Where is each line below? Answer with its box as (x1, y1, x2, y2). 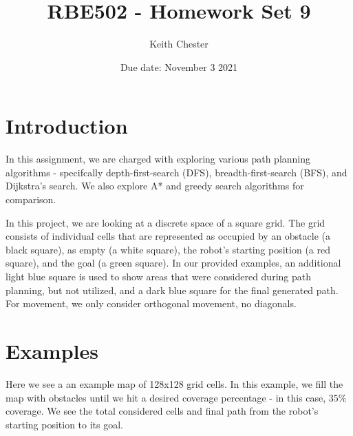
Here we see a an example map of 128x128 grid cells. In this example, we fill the (6, 376, 343, 391)
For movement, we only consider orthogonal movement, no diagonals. (6, 296, 297, 311)
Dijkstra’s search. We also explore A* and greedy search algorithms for (6, 178, 304, 193)
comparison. (6, 192, 56, 207)
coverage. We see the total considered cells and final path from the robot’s (6, 404, 319, 418)
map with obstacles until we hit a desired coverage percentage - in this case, (6, 390, 326, 404)
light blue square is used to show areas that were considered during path (6, 269, 311, 283)
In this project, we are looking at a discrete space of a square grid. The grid (6, 215, 325, 229)
